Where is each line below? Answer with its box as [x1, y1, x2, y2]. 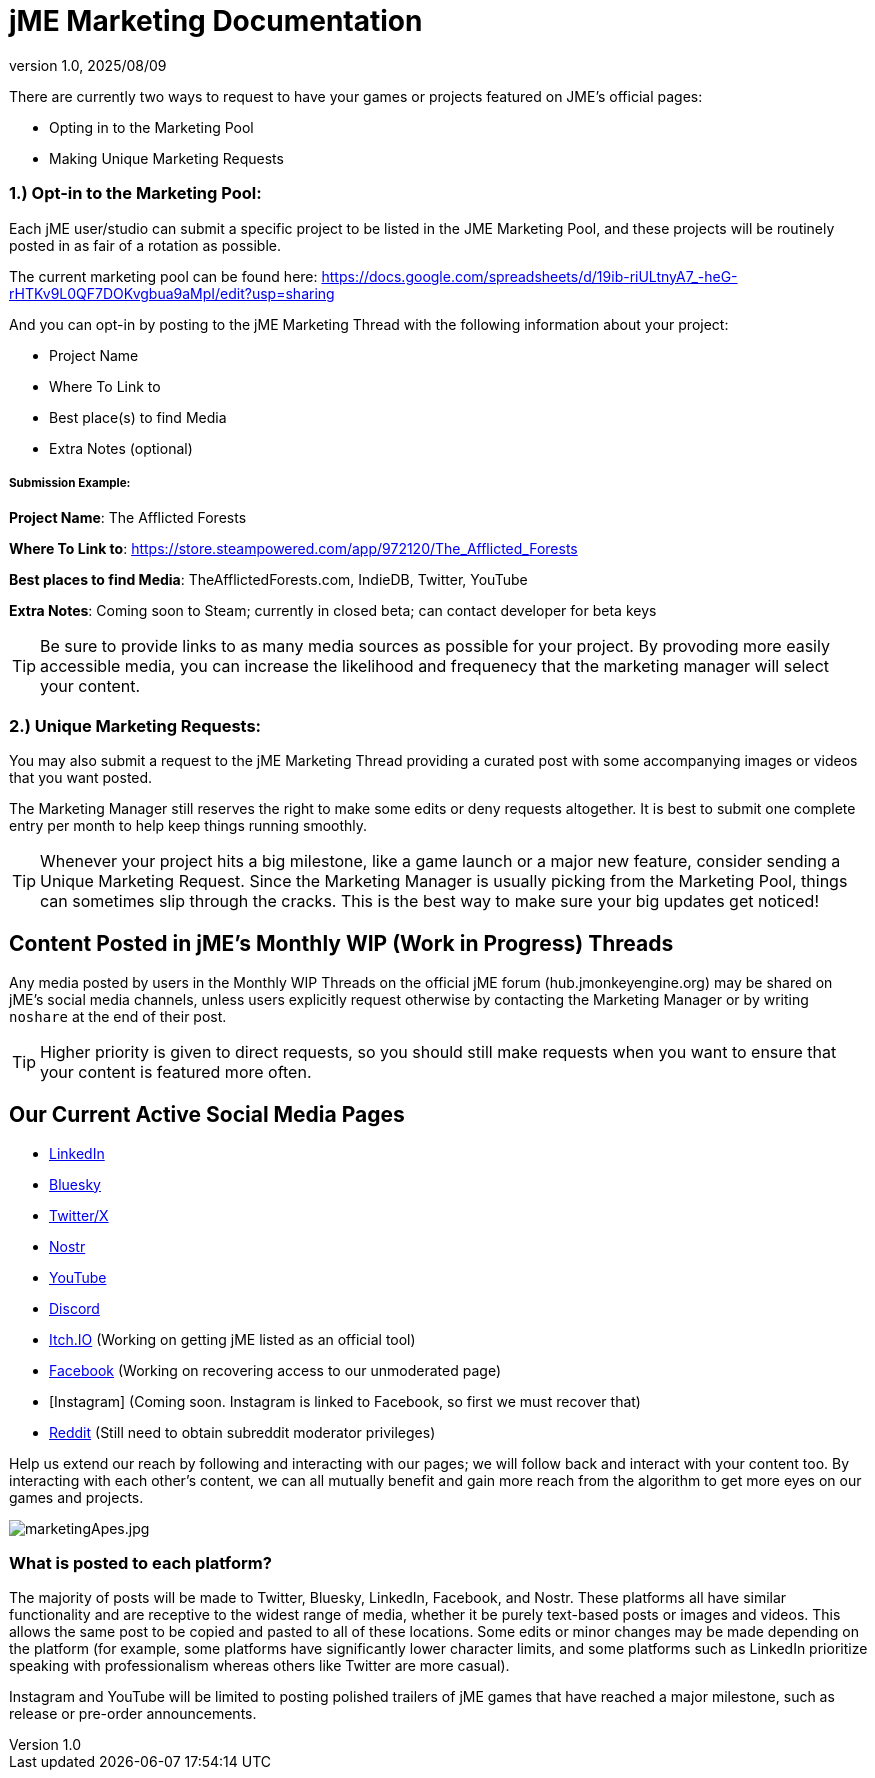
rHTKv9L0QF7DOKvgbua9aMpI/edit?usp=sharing [9, 284, 335, 302]
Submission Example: [9, 475, 131, 490]
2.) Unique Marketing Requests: [9, 715, 262, 736]
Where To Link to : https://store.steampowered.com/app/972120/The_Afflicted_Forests [9, 540, 578, 558]
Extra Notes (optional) [49, 439, 193, 457]
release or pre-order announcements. [9, 1705, 257, 1723]
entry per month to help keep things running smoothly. [9, 817, 368, 835]
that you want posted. [9, 769, 153, 787]
